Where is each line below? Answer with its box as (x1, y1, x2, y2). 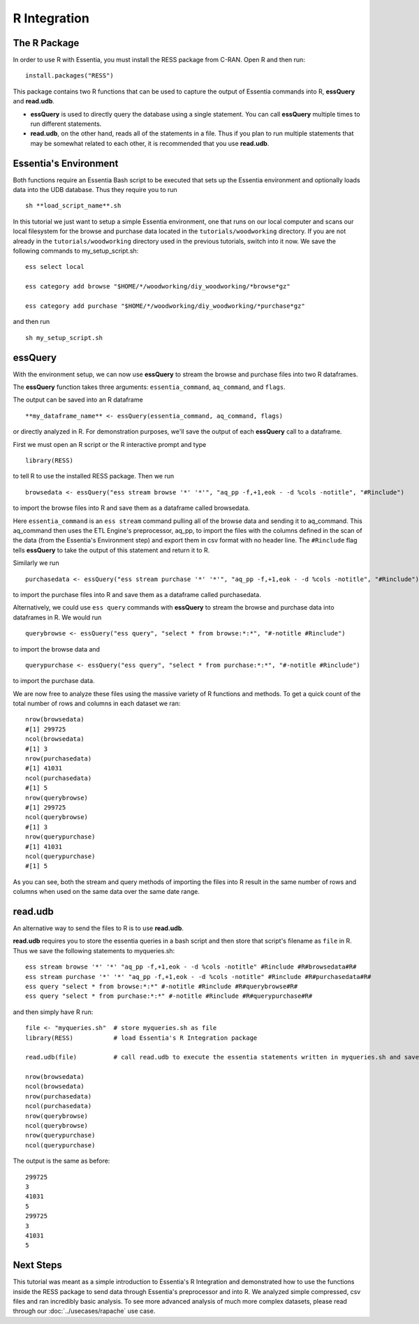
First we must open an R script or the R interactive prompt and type (13, 440, 207, 448)
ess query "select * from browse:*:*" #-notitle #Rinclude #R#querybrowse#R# (25, 982, 298, 990)
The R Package (13, 37, 80, 49)
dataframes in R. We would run (13, 613, 102, 621)
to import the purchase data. (13, 677, 95, 685)
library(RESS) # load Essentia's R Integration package (25, 1034, 258, 1042)
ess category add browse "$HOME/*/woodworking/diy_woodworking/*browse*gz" (25, 283, 291, 290)
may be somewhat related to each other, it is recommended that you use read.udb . (30, 139, 270, 147)
